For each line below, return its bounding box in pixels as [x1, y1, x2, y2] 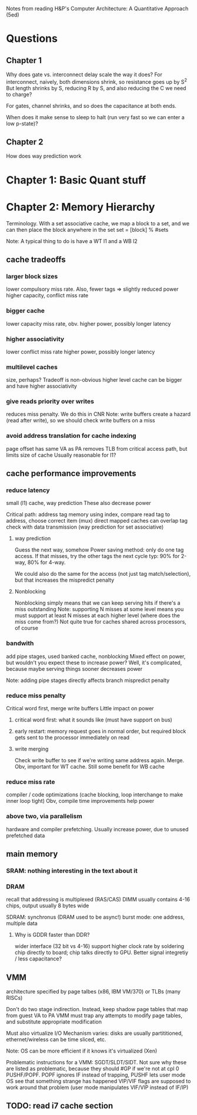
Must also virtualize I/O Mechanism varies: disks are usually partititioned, [6, 1029, 183, 1037]
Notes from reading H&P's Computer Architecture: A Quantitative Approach [6, 5, 189, 12]
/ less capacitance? [14, 955, 62, 962]
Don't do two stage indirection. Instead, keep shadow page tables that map [6, 1006, 188, 1013]
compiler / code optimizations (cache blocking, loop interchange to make [6, 791, 183, 798]
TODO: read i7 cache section [6, 1101, 113, 1111]
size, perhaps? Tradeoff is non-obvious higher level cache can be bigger [6, 376, 182, 383]
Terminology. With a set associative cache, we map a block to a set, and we [6, 219, 190, 227]
